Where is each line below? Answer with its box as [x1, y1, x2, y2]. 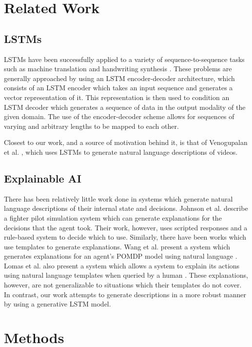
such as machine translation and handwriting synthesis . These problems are [4, 63, 232, 74]
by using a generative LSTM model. [4, 299, 111, 309]
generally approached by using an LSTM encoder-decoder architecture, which [4, 73, 235, 83]
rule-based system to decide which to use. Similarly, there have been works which [4, 232, 247, 242]
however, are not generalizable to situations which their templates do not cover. [4, 280, 242, 290]
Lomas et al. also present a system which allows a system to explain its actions [4, 260, 240, 270]
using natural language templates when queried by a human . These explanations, [4, 270, 248, 280]
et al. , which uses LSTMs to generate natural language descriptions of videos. [4, 146, 238, 157]
